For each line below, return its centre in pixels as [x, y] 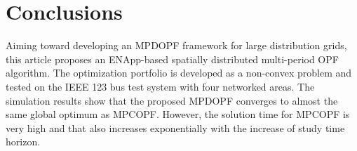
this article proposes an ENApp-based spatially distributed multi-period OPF [172, 59]
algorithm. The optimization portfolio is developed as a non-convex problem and [179, 73]
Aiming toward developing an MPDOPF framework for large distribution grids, [176, 45]
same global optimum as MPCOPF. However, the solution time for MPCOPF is [178, 114]
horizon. [23, 142]
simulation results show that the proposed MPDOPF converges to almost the [172, 100]
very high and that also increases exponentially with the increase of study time [175, 127]
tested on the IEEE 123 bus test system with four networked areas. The [160, 86]
